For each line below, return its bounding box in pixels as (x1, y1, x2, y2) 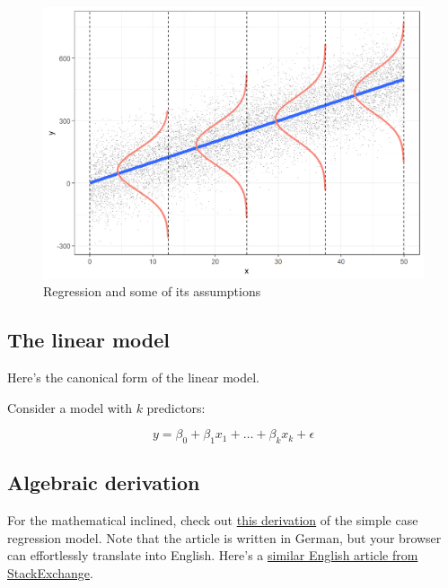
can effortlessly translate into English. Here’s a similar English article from (7, 546, 418, 565)
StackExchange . (7, 564, 93, 583)
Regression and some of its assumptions (43, 282, 261, 301)
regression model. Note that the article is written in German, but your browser (7, 528, 442, 547)
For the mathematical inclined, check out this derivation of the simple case (7, 511, 418, 530)
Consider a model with (7, 398, 132, 417)
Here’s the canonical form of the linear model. (7, 368, 259, 387)
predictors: (146, 398, 206, 417)
